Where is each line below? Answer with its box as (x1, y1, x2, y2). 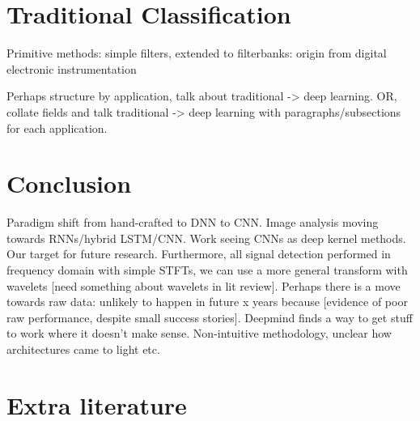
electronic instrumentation (6, 60, 137, 77)
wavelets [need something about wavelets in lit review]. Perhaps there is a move (6, 277, 401, 294)
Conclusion (6, 167, 132, 200)
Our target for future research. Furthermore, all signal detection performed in (6, 245, 391, 262)
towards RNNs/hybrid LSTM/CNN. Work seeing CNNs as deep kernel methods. (6, 229, 406, 246)
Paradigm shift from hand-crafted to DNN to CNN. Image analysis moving (6, 214, 379, 231)
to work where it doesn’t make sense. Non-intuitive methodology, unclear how (6, 325, 392, 342)
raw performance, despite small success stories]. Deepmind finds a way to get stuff (6, 308, 413, 325)
